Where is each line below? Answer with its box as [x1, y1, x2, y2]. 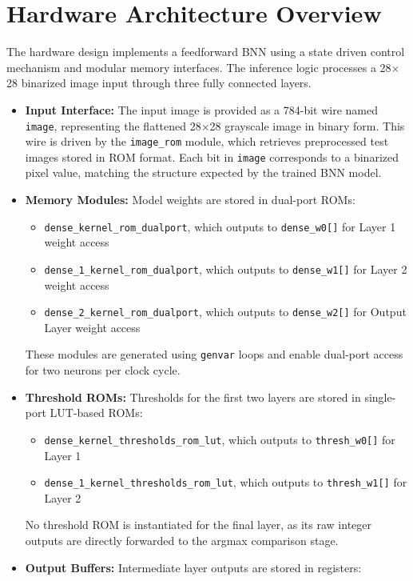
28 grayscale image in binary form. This [209, 117, 405, 134]
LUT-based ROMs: [50, 404, 143, 421]
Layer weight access [44, 319, 141, 335]
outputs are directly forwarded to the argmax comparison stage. [25, 531, 339, 548]
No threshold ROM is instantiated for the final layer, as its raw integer [25, 516, 372, 533]
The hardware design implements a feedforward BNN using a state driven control [6, 43, 405, 60]
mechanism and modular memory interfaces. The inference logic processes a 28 [6, 58, 391, 75]
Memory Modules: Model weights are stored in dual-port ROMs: [25, 191, 355, 208]
